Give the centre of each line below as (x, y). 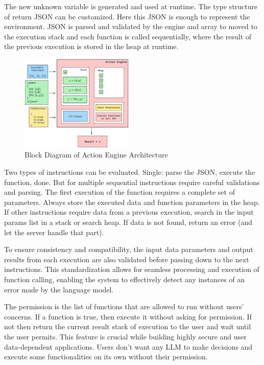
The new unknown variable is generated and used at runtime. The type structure (131, 6)
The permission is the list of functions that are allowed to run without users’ (124, 306)
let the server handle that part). (54, 232)
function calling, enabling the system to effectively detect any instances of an (125, 279)
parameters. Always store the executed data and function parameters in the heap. (132, 202)
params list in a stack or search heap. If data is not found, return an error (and (128, 222)
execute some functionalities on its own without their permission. (106, 357)
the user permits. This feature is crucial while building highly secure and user (125, 336)
